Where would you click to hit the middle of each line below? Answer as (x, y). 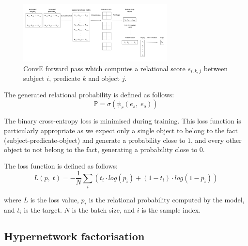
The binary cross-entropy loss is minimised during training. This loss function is (123, 121)
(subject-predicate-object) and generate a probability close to (95, 140)
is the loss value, (54, 200)
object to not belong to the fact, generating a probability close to (101, 149)
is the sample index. (171, 209)
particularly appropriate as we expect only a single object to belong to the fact (121, 130)
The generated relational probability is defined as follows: (89, 94)
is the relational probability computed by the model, (167, 200)
